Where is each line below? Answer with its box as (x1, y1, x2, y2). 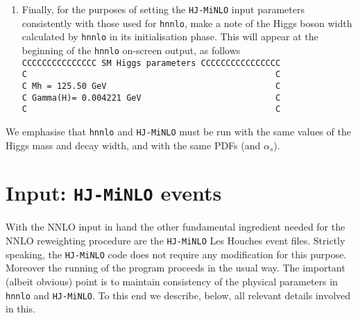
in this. (6, 301, 35, 316)
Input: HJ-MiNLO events (6, 178, 222, 207)
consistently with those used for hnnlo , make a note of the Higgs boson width (22, 15, 352, 30)
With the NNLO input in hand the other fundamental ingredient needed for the (6, 219, 346, 234)
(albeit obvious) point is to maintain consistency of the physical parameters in (6, 274, 338, 288)
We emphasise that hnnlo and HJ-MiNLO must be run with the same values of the (6, 124, 351, 138)
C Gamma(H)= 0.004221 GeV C (22, 92, 281, 103)
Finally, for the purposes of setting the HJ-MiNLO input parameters (22, 2, 305, 16)
